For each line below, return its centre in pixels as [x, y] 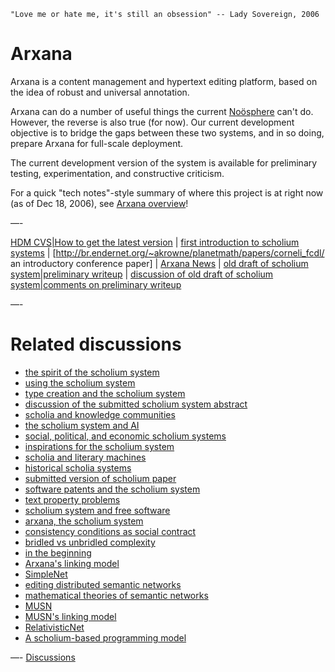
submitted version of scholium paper [100, 478]
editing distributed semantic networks [103, 584]
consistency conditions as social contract [110, 531]
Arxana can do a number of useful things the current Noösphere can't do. [162, 111]
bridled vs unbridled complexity [90, 542]
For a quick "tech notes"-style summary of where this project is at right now [167, 192]
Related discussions [96, 344]
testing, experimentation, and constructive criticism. [117, 173]
